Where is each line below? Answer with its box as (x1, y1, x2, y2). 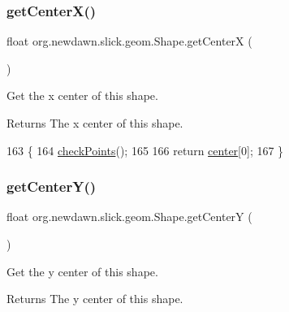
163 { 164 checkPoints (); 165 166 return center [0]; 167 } (6, 141, 284, 158)
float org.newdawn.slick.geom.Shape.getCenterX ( (6, 32, 252, 50)
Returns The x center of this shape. (6, 115, 183, 131)
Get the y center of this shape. (6, 262, 158, 279)
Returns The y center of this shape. (6, 290, 183, 307)
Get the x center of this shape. (6, 87, 158, 104)
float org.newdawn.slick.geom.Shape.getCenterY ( (6, 208, 252, 225)
